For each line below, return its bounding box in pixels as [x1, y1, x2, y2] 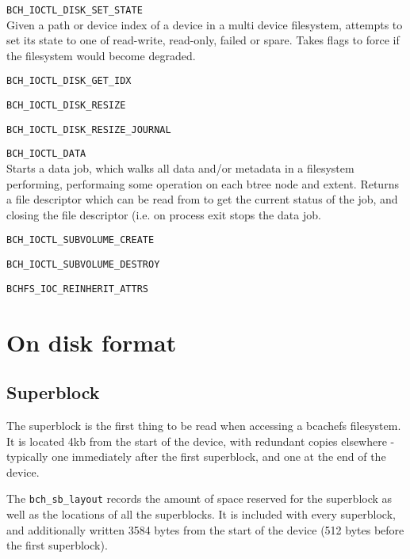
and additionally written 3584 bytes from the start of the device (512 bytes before [6, 521, 404, 538]
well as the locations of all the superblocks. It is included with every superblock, [6, 506, 396, 523]
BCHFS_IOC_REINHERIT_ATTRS [6, 283, 148, 295]
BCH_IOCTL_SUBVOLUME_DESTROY [6, 259, 160, 271]
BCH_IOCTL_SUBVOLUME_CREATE [6, 234, 155, 246]
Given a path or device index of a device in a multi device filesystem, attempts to [6, 16, 403, 32]
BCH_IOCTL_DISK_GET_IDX [6, 75, 132, 87]
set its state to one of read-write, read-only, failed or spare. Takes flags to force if [6, 32, 400, 48]
